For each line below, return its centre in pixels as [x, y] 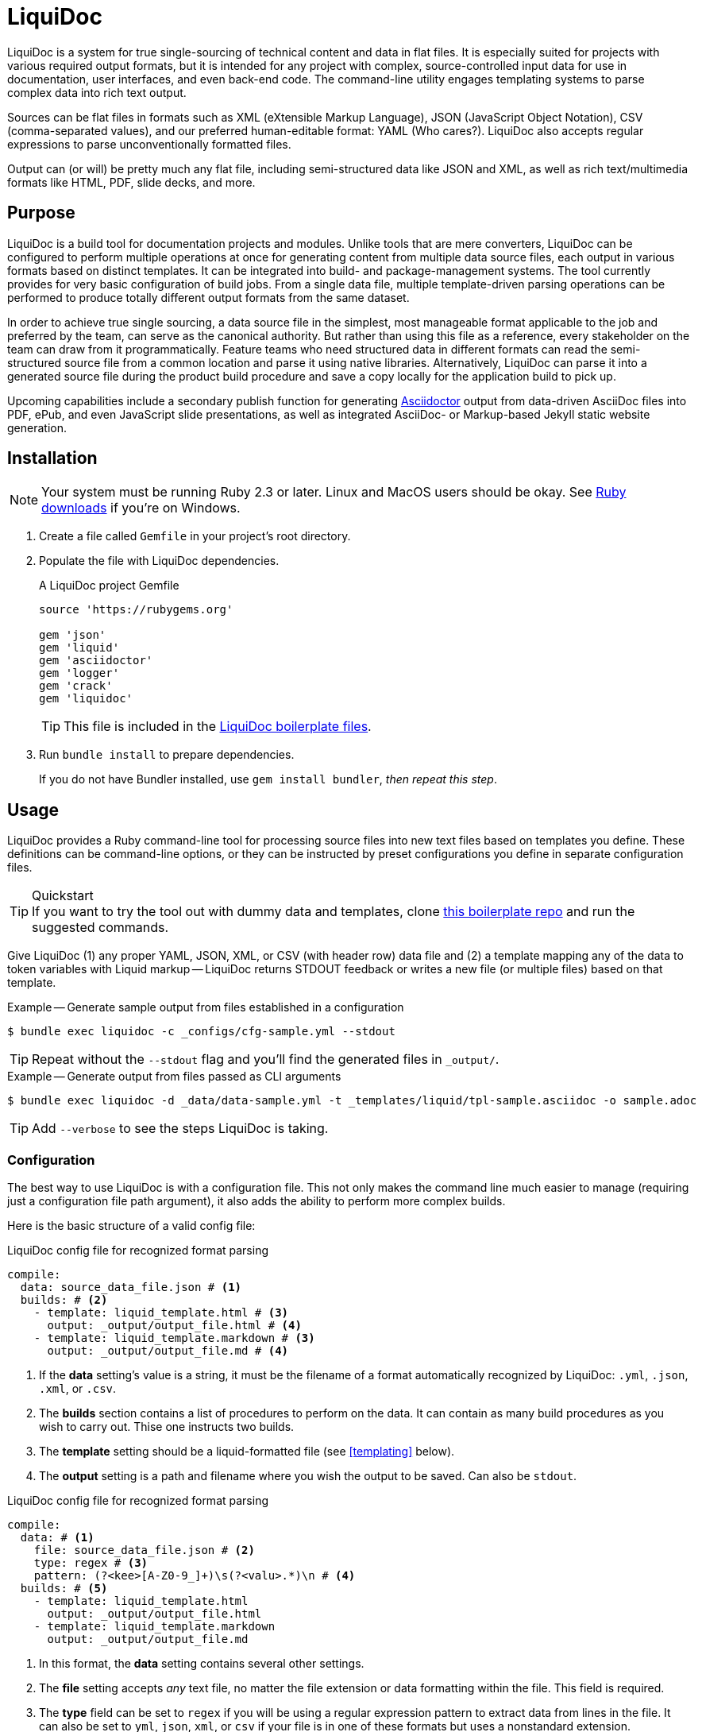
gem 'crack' [76, 686]
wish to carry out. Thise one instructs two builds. [167, 1427]
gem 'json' [73, 635]
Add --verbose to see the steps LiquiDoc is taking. [180, 1129]
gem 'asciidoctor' [96, 661]
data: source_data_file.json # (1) [131, 1287]
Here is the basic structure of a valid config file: [131, 1226]
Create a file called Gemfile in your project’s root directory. [195, 536]
